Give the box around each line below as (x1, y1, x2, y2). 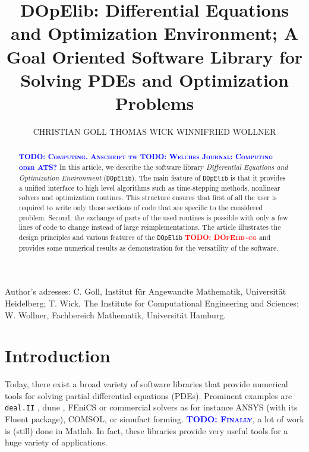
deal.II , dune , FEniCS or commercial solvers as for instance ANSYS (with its (5, 401, 298, 413)
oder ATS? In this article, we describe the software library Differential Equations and (18, 162, 288, 172)
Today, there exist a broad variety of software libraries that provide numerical (5, 378, 288, 390)
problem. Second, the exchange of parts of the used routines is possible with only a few (18, 212, 288, 222)
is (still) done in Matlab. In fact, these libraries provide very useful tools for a (5, 424, 288, 437)
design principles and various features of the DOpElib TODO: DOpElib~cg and (18, 232, 271, 242)
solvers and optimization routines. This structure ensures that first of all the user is (18, 192, 277, 203)
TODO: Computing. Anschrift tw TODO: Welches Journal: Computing (18, 151, 273, 162)
